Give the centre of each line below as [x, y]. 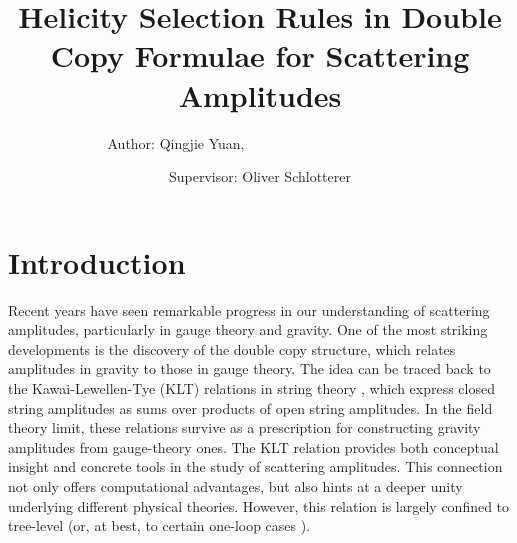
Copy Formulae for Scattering [260, 55]
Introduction [97, 261]
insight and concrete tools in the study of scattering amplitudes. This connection [255, 466]
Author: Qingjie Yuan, [176, 142]
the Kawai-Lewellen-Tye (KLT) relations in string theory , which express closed [251, 388]
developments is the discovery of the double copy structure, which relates [232, 348]
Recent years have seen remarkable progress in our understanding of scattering [249, 309]
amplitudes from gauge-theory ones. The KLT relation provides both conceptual [253, 446]
